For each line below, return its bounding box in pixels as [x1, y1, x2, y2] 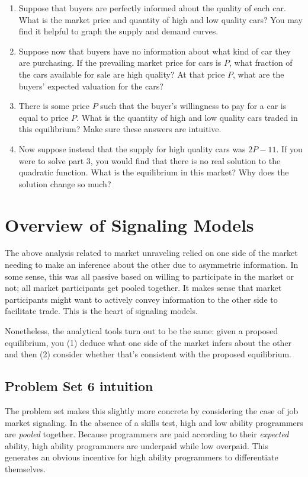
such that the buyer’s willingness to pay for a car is [100, 100, 287, 112]
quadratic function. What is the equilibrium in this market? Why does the [18, 166, 289, 178]
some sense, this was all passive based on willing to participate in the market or [5, 270, 294, 282]
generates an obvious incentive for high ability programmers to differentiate [5, 451, 278, 463]
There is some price [18, 100, 89, 112]
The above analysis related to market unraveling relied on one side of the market [5, 246, 298, 259]
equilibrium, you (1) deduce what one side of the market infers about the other [5, 336, 292, 348]
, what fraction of [229, 56, 293, 69]
